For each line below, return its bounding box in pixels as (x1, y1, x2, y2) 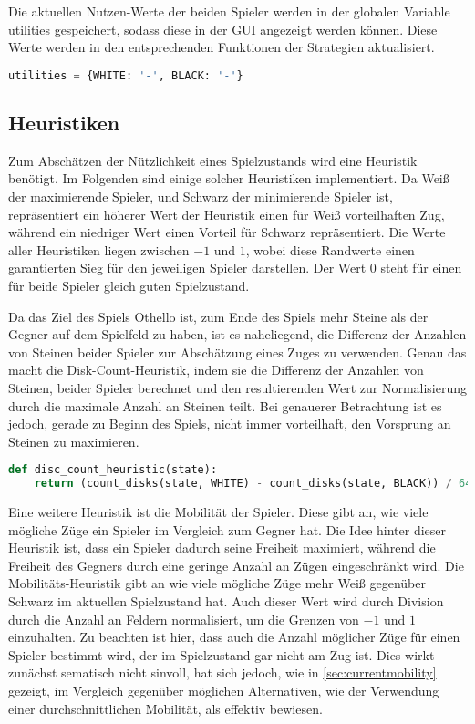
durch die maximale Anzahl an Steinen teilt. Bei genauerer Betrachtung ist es (8, 396, 442, 415)
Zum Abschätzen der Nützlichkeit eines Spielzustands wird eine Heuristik (8, 150, 418, 170)
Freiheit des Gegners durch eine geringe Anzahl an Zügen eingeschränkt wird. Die (8, 555, 464, 574)
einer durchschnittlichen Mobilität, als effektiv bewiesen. (8, 698, 323, 718)
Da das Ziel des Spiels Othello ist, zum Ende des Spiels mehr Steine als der (8, 306, 429, 326)
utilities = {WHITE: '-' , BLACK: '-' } (8, 68, 243, 82)
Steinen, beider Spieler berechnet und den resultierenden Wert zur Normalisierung (8, 378, 468, 397)
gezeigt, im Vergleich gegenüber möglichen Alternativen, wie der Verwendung (8, 681, 439, 700)
